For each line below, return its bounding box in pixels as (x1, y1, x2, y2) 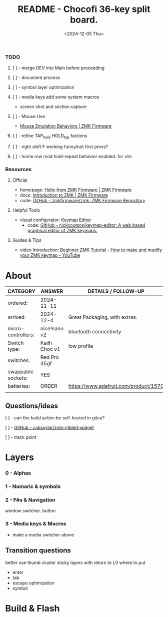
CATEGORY (7, 288, 36, 295)
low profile (68, 343, 93, 350)
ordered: (7, 299, 28, 306)
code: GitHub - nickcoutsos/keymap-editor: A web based (27, 222, 145, 228)
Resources (5, 166, 32, 173)
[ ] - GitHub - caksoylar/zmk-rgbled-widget (5, 424, 94, 431)
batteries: (7, 383, 30, 390)
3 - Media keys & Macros (5, 520, 66, 527)
